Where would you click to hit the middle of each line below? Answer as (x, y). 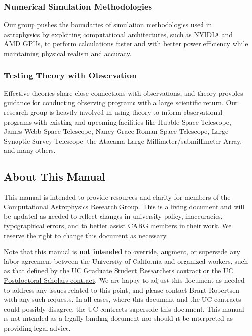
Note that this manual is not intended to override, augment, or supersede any (122, 252)
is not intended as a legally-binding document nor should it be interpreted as (118, 318)
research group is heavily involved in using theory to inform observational (113, 112)
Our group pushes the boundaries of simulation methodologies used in (108, 25)
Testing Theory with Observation (70, 75)
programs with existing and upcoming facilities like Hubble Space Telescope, (118, 121)
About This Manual (55, 177)
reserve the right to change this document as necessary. (86, 235)
